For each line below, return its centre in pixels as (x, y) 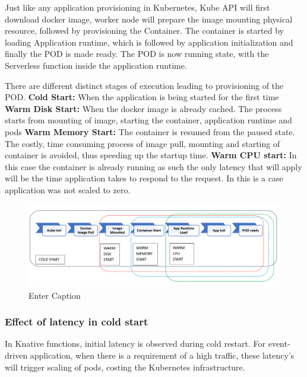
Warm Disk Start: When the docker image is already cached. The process (143, 108)
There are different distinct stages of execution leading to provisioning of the (144, 85)
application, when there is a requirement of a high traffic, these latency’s (162, 355)
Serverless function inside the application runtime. (96, 65)
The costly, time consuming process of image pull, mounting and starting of (143, 143)
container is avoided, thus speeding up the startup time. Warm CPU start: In (151, 155)
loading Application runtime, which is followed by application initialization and (149, 42)
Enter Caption (55, 295)
